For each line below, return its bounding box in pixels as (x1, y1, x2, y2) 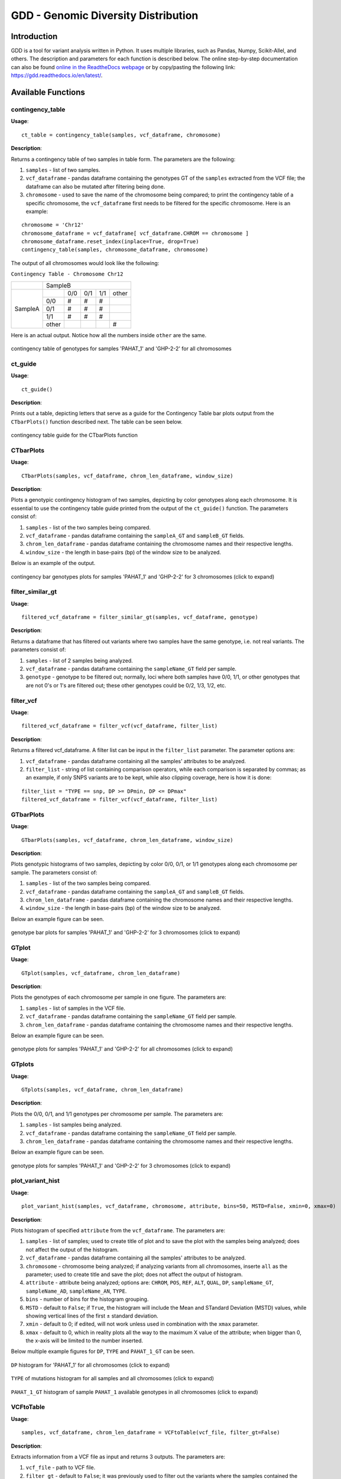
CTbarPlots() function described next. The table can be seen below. (11, 418, 183, 425)
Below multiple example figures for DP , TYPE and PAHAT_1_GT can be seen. (11, 1348, 195, 1355)
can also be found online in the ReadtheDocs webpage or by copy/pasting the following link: (11, 63, 236, 70)
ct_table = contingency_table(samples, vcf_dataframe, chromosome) (21, 131, 221, 138)
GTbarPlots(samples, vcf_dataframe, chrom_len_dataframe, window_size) (21, 837, 233, 843)
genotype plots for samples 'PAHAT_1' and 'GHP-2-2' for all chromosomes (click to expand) (11, 1045, 233, 1052)
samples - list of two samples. (25, 166, 100, 173)
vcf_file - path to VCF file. (25, 1464, 96, 1471)
